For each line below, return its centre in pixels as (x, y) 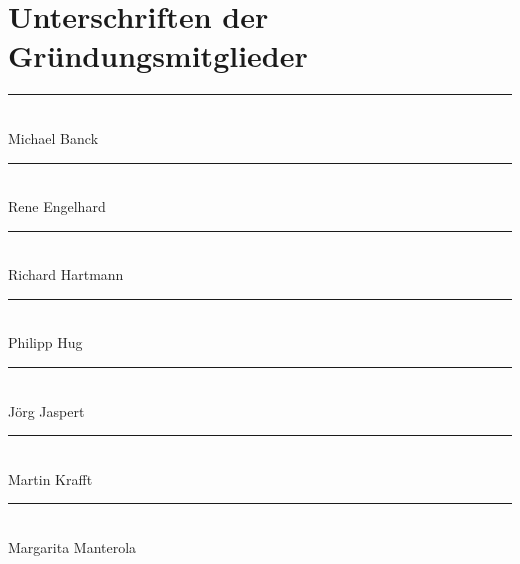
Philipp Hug (45, 342)
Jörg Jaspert (46, 410)
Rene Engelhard (57, 206)
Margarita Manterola (72, 547)
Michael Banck (53, 137)
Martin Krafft (50, 478)
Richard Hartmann (66, 274)
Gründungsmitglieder (158, 55)
